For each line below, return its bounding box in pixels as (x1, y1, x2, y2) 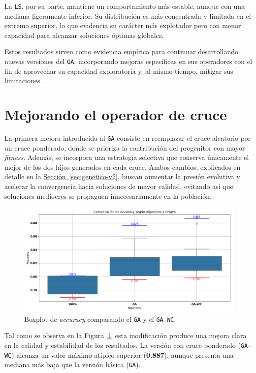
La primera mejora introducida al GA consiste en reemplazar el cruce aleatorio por (4, 133, 251, 143)
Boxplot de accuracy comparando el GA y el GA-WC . (24, 313, 176, 324)
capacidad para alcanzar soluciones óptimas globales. (4, 30, 164, 40)
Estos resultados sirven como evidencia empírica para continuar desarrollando (4, 46, 238, 57)
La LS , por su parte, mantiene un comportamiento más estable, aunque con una (4, 1, 245, 11)
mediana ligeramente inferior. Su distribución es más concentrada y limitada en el (4, 10, 251, 21)
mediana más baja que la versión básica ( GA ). (4, 359, 141, 370)
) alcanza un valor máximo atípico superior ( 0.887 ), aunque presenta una (11, 349, 234, 360)
